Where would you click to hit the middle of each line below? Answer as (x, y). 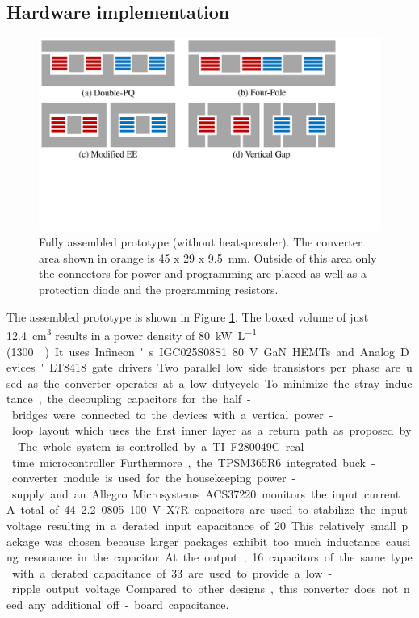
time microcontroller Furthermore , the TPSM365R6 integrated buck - (193, 462)
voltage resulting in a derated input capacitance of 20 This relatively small (201, 526)
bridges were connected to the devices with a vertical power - (172, 414)
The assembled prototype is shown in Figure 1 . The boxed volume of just (188, 316)
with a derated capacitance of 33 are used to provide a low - (172, 572)
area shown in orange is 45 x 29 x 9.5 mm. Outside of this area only (208, 257)
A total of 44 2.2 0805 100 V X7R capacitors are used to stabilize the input (207, 509)
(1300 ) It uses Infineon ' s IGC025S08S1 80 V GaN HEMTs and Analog (201, 351)
